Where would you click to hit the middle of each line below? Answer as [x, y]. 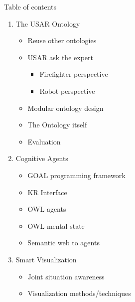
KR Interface [47, 192]
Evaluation [44, 141]
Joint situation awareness [66, 276]
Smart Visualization [46, 259]
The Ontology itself [57, 125]
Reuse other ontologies [62, 40]
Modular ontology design [66, 108]
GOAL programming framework [76, 175]
